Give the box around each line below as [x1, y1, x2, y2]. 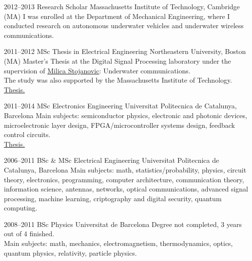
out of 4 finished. [4, 228, 55, 239]
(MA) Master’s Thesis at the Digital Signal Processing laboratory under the [4, 55, 231, 66]
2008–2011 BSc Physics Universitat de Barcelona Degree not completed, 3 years [4, 219, 242, 229]
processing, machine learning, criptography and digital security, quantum [4, 193, 222, 203]
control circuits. [4, 129, 51, 139]
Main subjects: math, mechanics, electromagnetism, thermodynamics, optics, [4, 238, 233, 248]
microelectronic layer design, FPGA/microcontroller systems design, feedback [4, 120, 235, 130]
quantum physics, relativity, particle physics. [4, 247, 137, 258]
